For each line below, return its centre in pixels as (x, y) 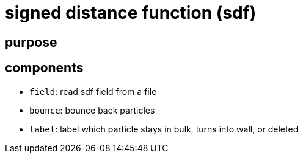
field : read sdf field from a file (93, 91)
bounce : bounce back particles (92, 110)
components (44, 68)
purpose (31, 42)
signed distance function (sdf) (131, 13)
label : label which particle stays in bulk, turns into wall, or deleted (164, 129)
